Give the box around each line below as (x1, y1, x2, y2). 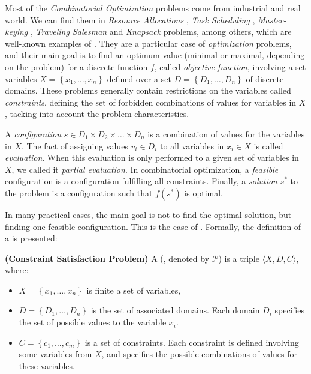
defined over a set (107, 72, 171, 85)
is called (253, 139, 283, 152)
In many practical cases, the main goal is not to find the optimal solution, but (5, 208, 292, 220)
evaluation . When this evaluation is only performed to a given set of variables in (5, 151, 299, 164)
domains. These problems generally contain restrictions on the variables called (5, 84, 291, 97)
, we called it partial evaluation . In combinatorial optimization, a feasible (11, 163, 279, 175)
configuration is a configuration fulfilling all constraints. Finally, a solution (5, 175, 277, 187)
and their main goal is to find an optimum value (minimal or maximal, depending (5, 49, 305, 61)
